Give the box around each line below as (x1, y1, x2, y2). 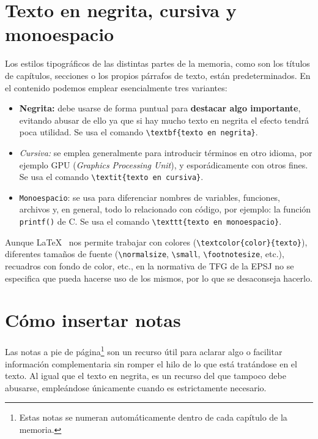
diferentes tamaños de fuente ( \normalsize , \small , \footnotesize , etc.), (5, 247, 284, 260)
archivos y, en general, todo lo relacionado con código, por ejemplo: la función (19, 203, 311, 216)
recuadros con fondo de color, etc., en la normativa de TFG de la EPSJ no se (5, 260, 294, 272)
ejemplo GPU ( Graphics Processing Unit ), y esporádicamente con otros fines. (19, 158, 308, 171)
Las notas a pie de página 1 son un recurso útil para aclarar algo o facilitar (5, 343, 283, 358)
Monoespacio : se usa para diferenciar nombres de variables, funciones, (19, 190, 281, 203)
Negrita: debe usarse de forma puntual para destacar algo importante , (19, 102, 301, 114)
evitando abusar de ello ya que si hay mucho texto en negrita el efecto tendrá (19, 113, 309, 126)
